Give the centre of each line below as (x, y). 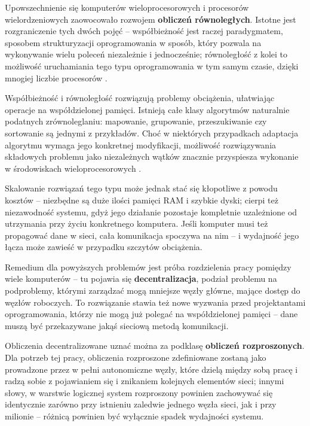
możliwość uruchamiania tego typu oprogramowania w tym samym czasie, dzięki (152, 66)
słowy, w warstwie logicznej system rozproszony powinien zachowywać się (139, 392)
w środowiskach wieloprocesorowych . (73, 168)
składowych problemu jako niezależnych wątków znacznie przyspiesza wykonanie (152, 156)
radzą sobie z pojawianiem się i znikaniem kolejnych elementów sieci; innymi (145, 381)
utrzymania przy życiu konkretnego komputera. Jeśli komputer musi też (136, 223)
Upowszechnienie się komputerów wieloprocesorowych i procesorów (127, 7)
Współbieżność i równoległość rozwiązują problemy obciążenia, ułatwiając (140, 98)
